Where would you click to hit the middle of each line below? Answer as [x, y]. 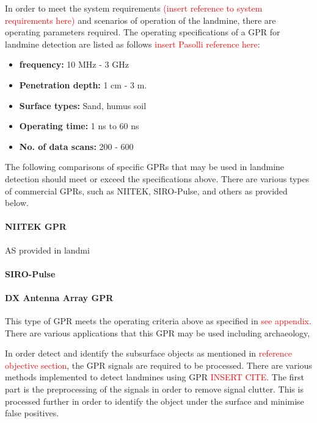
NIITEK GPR [36, 226]
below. [17, 203]
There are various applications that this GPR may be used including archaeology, [158, 332]
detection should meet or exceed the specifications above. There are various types [157, 178]
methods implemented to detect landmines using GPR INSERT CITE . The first [155, 377]
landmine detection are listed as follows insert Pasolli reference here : [133, 44]
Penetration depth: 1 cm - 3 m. [83, 84]
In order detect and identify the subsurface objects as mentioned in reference [148, 353]
